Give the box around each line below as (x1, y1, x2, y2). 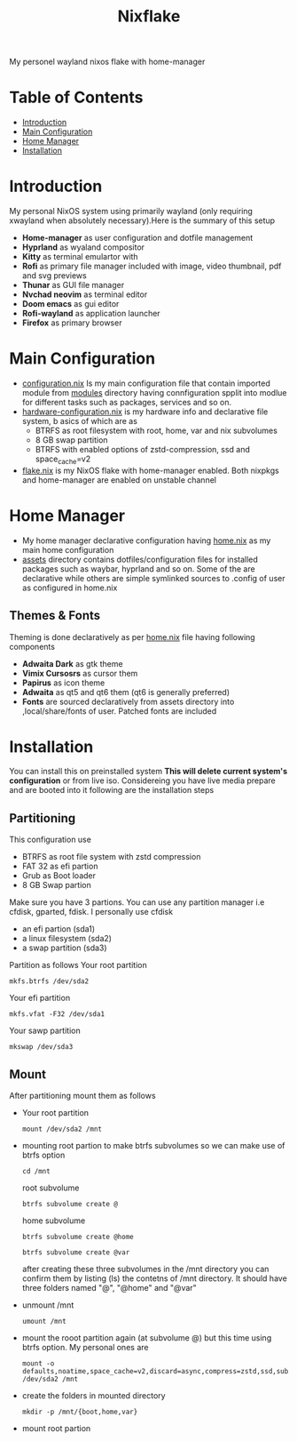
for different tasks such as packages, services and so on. (21, 397, 232, 407)
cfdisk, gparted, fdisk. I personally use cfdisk (9, 907, 174, 917)
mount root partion (21, 1423, 91, 1434)
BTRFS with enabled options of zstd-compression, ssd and (35, 444, 251, 454)
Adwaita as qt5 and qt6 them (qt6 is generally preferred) (21, 686, 231, 697)
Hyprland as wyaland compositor (21, 242, 145, 252)
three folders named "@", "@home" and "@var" (21, 1283, 197, 1293)
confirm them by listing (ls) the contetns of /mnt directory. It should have (21, 1273, 288, 1284)
